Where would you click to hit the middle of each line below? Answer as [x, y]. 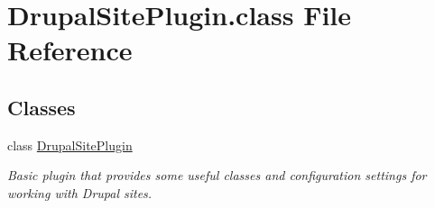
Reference [70, 50]
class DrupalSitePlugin [70, 145]
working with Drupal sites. [80, 192]
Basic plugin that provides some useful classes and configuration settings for [217, 175]
